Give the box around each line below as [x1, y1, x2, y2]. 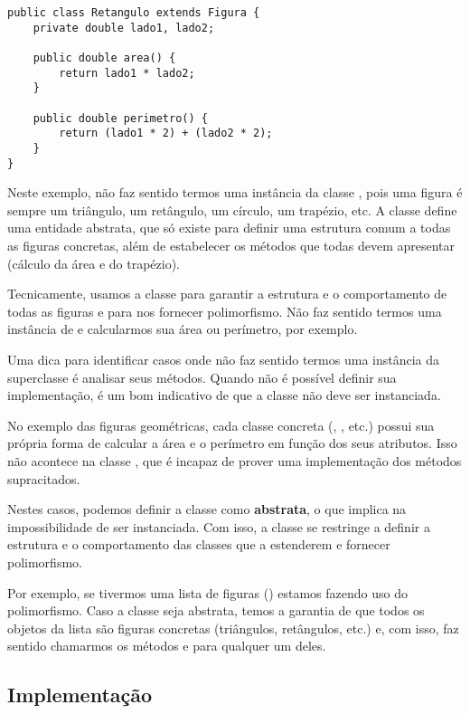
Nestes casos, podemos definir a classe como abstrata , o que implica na [7, 500, 407, 519]
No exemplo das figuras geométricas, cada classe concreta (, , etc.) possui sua [7, 415, 435, 434]
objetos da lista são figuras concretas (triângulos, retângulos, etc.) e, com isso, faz [7, 618, 459, 637]
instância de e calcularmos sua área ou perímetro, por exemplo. [7, 319, 358, 338]
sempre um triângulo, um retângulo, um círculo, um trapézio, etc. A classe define [7, 200, 457, 219]
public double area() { [33, 51, 176, 64]
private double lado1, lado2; [33, 21, 215, 34]
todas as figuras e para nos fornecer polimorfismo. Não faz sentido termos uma [7, 301, 442, 320]
